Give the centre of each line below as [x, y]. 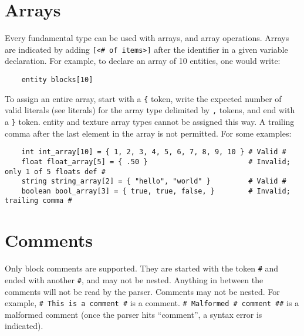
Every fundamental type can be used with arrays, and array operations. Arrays [147, 38]
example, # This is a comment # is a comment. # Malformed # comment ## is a [152, 303]
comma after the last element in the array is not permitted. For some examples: [148, 133]
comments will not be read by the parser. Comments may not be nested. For [142, 291]
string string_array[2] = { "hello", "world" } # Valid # [154, 181]
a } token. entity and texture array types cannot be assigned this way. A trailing [150, 121]
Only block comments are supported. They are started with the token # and [142, 268]
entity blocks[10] [57, 79]
